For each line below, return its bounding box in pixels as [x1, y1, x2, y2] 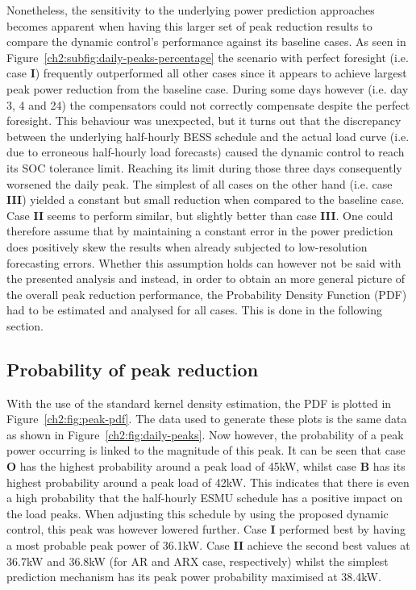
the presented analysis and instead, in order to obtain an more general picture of [6, 270, 406, 287]
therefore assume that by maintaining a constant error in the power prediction [6, 222, 393, 239]
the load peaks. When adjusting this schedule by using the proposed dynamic [6, 505, 389, 521]
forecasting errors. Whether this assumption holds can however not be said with [6, 254, 401, 271]
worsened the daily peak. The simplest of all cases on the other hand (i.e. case [6, 175, 393, 192]
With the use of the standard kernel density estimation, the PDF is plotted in [6, 394, 392, 411]
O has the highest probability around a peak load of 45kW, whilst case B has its [6, 458, 406, 475]
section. [6, 317, 44, 334]
